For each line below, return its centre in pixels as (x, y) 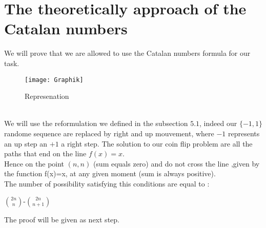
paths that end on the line (45, 153)
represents (244, 133)
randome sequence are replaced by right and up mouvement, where (109, 133)
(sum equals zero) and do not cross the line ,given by (176, 163)
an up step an (26, 143)
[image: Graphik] (54, 80)
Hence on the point (34, 163)
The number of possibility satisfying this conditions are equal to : (107, 183)
